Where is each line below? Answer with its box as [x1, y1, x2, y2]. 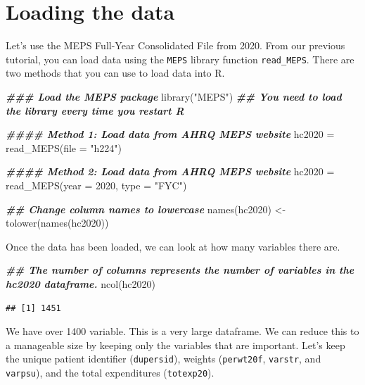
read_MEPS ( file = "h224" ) [6, 140, 122, 155]
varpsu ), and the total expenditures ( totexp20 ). [6, 365, 214, 379]
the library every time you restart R [6, 103, 184, 118]
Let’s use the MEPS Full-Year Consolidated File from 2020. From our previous [6, 38, 345, 53]
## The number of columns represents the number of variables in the [6, 263, 354, 277]
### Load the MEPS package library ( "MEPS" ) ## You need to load [6, 89, 342, 103]
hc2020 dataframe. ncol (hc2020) [6, 276, 156, 291]
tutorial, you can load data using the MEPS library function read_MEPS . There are [6, 51, 354, 66]
